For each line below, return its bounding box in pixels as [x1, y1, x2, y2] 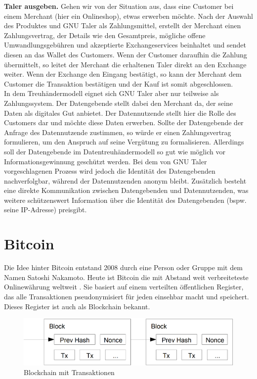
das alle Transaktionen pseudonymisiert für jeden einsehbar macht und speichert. [4, 291, 249, 301]
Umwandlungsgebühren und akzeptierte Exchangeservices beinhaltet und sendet [4, 40, 246, 50]
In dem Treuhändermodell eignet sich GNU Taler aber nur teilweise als [4, 88, 219, 98]
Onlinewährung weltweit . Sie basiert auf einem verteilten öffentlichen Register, [4, 282, 244, 292]
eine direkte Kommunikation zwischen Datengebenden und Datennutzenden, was [4, 185, 249, 195]
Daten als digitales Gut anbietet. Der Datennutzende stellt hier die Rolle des [4, 107, 236, 118]
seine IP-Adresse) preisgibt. [4, 204, 87, 215]
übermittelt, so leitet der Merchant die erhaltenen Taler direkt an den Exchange [4, 59, 247, 69]
